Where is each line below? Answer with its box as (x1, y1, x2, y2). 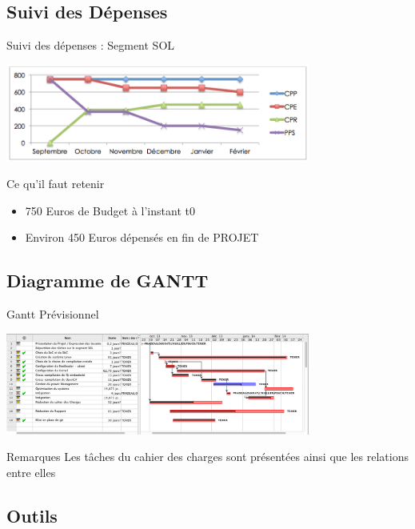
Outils (6, 503, 58, 527)
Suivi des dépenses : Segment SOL (6, 37, 175, 54)
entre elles (6, 463, 56, 480)
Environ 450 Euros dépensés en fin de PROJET (25, 229, 259, 246)
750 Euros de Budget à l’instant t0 (25, 202, 195, 218)
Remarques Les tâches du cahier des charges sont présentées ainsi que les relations (6, 448, 409, 465)
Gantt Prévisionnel (6, 306, 99, 323)
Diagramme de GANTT (6, 268, 209, 293)
